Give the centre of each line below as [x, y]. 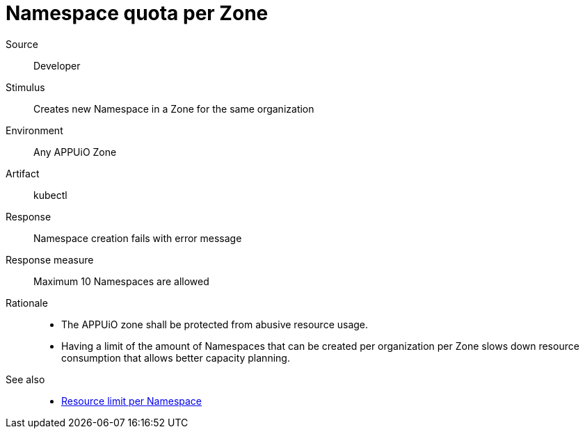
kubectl [50, 195]
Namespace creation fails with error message [138, 238]
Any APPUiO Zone [75, 152]
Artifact [23, 173]
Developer [57, 65]
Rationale [27, 303]
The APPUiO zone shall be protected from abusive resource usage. [215, 324]
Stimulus [25, 87]
